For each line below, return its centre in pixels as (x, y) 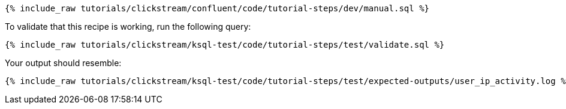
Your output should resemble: (63, 63)
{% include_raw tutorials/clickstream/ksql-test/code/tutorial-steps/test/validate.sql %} (225, 45)
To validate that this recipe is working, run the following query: (128, 27)
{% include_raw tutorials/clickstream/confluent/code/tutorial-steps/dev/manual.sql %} (217, 8)
